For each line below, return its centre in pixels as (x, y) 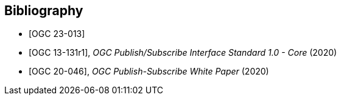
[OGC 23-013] (57, 34)
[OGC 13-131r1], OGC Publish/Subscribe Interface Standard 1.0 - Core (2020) (183, 53)
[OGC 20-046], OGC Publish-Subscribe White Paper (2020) (149, 72)
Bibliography (44, 11)
